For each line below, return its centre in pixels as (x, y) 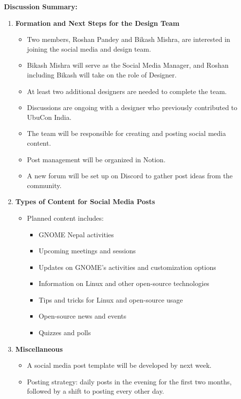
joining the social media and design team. (89, 48)
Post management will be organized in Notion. (96, 159)
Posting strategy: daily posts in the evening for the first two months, (129, 381)
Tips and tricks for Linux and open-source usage (111, 299)
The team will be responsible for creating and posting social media (126, 133)
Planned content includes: (65, 218)
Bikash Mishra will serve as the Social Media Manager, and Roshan (128, 65)
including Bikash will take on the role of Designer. (102, 74)
